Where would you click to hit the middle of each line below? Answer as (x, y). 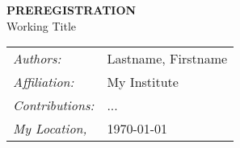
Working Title (42, 25)
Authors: (37, 59)
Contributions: (54, 105)
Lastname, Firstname (167, 59)
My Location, (50, 129)
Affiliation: (44, 82)
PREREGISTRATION (72, 10)
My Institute (143, 82)
